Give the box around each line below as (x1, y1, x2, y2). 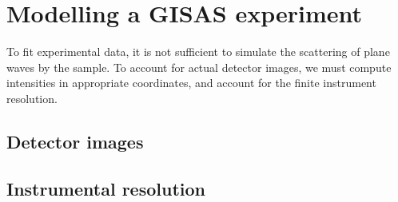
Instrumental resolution (6, 176, 205, 200)
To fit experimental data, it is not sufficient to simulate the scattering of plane (6, 43, 390, 60)
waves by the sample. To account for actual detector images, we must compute (6, 58, 392, 75)
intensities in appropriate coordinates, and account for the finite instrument (6, 74, 376, 91)
